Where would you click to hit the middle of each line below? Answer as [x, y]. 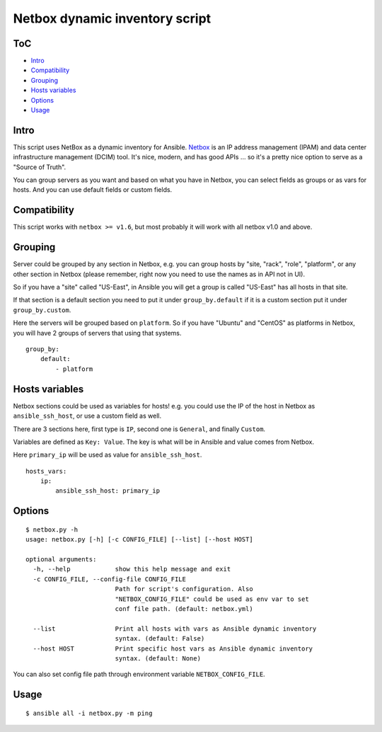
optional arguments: [61, 560]
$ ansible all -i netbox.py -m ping [89, 713]
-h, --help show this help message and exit [132, 569]
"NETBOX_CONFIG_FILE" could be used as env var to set [212, 599]
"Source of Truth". [40, 167]
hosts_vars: [46, 471]
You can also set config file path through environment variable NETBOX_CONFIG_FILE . [139, 674]
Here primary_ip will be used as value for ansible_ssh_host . [108, 455]
